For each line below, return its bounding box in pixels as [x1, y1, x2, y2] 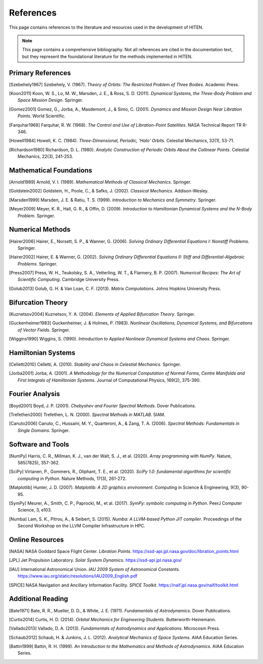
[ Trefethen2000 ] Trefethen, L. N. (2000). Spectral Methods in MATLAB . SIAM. [9, 412, 166, 417]
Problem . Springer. [18, 212, 56, 219]
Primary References [9, 69, 71, 77]
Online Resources [9, 535, 64, 544]
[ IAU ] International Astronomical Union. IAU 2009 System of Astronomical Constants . [9, 566, 180, 572]
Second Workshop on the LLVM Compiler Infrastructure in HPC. [18, 523, 146, 529]
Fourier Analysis [9, 390, 60, 398]
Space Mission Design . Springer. [18, 97, 83, 103]
